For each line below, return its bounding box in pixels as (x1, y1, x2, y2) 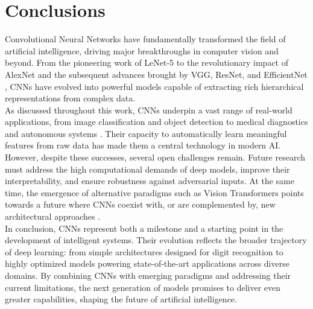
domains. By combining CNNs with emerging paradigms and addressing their (5, 269, 291, 281)
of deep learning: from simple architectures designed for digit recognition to (5, 245, 283, 258)
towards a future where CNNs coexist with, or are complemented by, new (5, 198, 276, 211)
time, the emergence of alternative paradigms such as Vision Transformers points (5, 186, 304, 199)
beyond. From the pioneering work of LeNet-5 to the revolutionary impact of (5, 56, 289, 69)
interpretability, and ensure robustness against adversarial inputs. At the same (5, 174, 294, 187)
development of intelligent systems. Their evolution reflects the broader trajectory (5, 234, 307, 246)
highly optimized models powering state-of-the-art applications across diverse (5, 257, 289, 270)
